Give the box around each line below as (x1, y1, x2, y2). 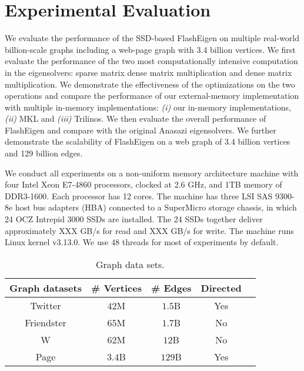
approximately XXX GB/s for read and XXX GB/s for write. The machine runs (5, 224, 294, 236)
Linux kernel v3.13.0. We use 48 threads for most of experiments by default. (5, 236, 279, 248)
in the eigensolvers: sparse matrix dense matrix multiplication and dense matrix (5, 66, 292, 78)
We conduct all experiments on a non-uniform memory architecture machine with (5, 166, 299, 179)
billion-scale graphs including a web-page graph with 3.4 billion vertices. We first (5, 43, 296, 55)
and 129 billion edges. (5, 147, 83, 159)
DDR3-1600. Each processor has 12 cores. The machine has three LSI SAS (5, 189, 273, 202)
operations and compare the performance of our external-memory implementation (5, 89, 299, 102)
